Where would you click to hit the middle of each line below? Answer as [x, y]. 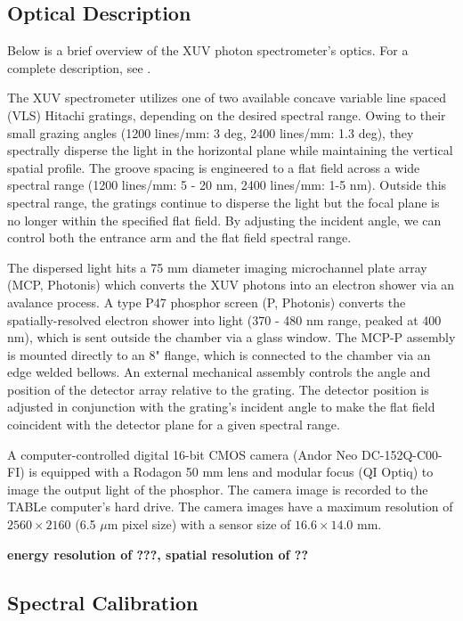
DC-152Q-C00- [402, 454]
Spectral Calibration [103, 602]
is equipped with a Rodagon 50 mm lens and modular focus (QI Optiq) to [231, 472]
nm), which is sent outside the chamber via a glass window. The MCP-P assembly [231, 337]
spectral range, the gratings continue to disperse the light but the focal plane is [223, 202]
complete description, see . [79, 67]
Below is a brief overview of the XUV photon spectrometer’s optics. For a [208, 50]
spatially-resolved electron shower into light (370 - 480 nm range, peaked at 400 [224, 319]
